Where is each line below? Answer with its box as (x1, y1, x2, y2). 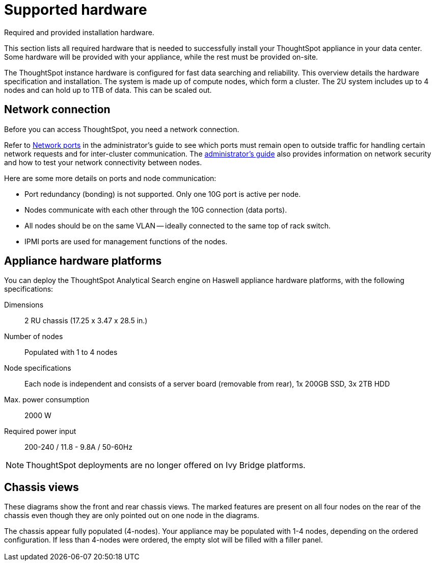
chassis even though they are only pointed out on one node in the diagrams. (4, 511, 259, 520)
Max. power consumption (4, 395, 90, 404)
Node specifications (4, 364, 71, 373)
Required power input (4, 427, 76, 436)
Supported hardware (4, 1, 147, 18)
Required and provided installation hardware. (4, 28, 154, 37)
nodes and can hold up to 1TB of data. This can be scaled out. (4, 85, 212, 94)
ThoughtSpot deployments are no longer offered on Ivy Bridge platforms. (26, 460, 306, 471)
